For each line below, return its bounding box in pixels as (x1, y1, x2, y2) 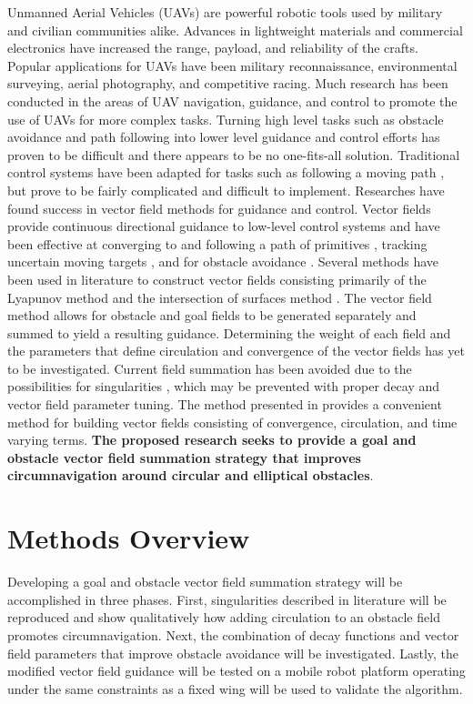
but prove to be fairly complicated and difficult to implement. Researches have (7, 180, 445, 199)
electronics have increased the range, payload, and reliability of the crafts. (7, 38, 418, 57)
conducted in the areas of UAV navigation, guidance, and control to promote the (7, 91, 458, 110)
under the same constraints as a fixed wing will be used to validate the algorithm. (7, 679, 463, 698)
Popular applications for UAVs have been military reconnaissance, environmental (7, 55, 458, 75)
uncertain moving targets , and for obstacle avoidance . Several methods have (7, 252, 439, 271)
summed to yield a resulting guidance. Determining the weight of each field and (7, 323, 451, 342)
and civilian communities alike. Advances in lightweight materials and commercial (7, 20, 463, 39)
